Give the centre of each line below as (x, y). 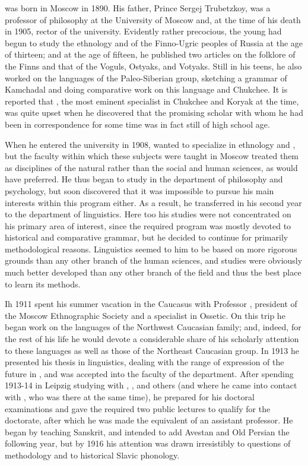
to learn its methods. (43, 284)
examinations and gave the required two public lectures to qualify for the (138, 408)
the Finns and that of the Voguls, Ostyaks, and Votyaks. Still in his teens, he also (153, 66)
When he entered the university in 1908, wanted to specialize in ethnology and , (150, 144)
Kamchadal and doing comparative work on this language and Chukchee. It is (146, 89)
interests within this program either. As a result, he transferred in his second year (153, 202)
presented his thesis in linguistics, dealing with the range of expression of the (145, 362)
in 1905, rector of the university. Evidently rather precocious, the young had (143, 31)
